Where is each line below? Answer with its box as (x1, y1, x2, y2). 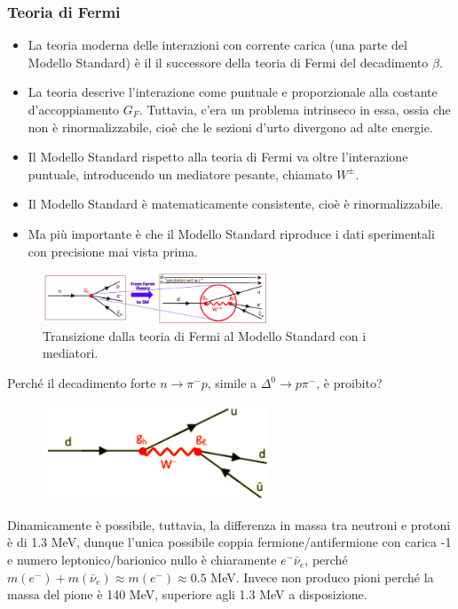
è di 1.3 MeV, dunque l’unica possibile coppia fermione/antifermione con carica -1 (7, 533, 452, 551)
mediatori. (43, 344, 99, 362)
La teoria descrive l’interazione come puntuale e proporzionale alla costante (28, 83, 438, 101)
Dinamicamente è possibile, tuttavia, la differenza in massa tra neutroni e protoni (7, 515, 451, 534)
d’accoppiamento (28, 100, 120, 118)
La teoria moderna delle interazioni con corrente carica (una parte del (28, 36, 407, 54)
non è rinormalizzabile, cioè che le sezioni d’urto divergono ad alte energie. (28, 117, 433, 136)
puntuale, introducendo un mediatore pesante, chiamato (28, 164, 333, 183)
